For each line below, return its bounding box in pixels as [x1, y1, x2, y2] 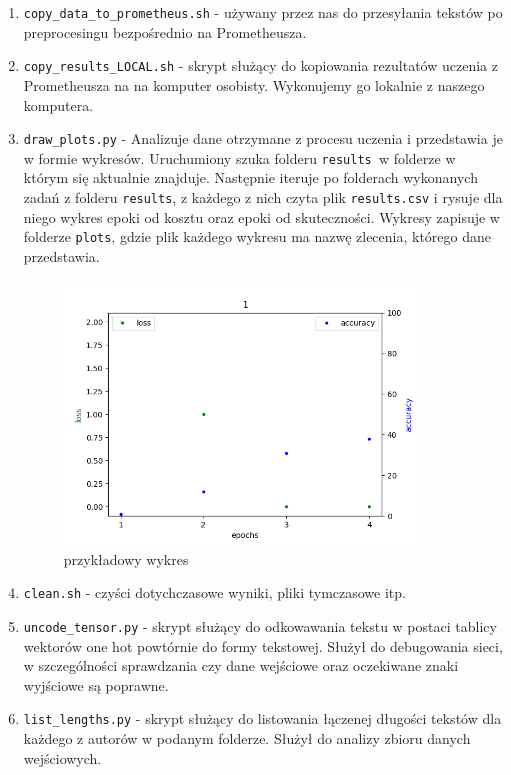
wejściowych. [23, 747, 102, 768]
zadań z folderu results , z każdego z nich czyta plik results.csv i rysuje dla [23, 187, 503, 207]
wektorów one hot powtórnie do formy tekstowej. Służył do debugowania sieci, [23, 635, 503, 656]
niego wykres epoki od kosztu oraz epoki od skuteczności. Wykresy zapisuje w [23, 206, 500, 227]
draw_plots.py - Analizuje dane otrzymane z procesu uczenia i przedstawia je [23, 128, 503, 149]
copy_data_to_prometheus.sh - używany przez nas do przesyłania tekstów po [23, 2, 503, 22]
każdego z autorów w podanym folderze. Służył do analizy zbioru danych [23, 728, 471, 748]
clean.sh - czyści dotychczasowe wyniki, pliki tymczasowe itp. [23, 582, 406, 603]
